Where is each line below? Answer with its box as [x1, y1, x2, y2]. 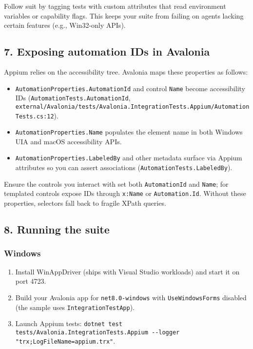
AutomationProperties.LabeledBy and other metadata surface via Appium [15, 153, 242, 163]
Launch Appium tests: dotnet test [15, 318, 122, 329]
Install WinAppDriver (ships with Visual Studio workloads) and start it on [15, 266, 240, 276]
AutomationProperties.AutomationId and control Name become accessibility [15, 83, 245, 93]
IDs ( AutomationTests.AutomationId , [15, 93, 131, 103]
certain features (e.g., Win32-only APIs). [4, 20, 126, 30]
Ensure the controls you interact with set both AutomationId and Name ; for [4, 178, 229, 189]
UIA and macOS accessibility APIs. [15, 136, 122, 146]
